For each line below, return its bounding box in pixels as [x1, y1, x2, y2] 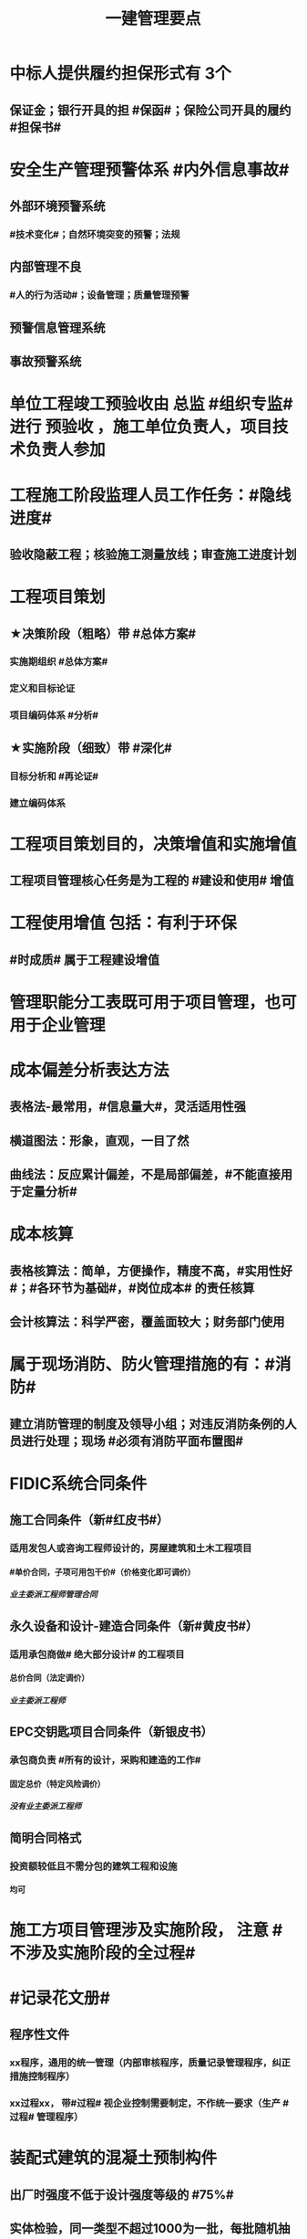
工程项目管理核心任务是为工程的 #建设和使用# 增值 [9, 873, 294, 889]
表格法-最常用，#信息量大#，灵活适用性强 [9, 1099, 247, 1114]
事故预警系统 [9, 354, 82, 370]
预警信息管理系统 [9, 320, 106, 335]
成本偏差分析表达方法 [9, 1061, 170, 1081]
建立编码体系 [9, 797, 67, 809]
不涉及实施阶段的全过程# [9, 1942, 196, 1963]
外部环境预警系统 [9, 198, 106, 215]
